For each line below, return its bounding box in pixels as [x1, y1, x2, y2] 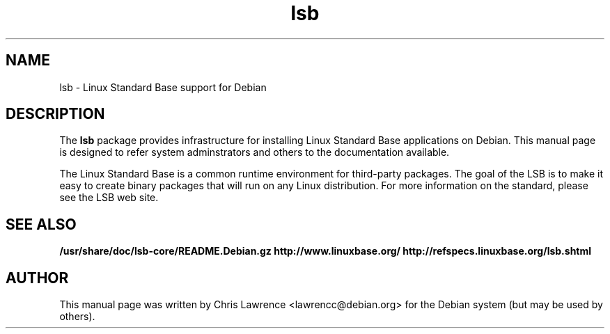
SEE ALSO [6, 215, 77, 233]
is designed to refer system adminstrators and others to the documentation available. [59, 146, 450, 159]
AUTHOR [6, 269, 69, 287]
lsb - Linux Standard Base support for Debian [59, 81, 267, 93]
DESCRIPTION [6, 105, 105, 123]
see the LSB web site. [59, 191, 159, 204]
